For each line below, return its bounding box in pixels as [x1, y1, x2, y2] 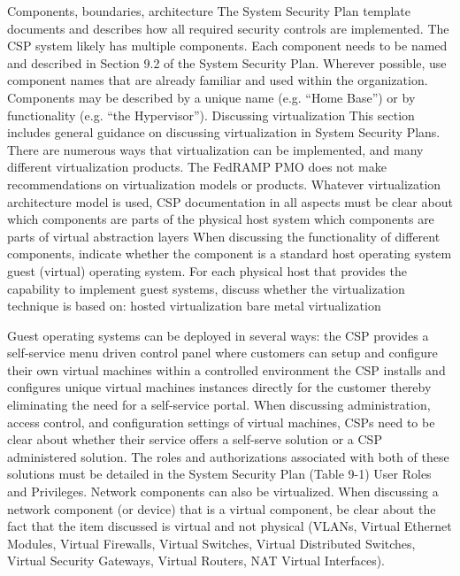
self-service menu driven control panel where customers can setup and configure [7, 343, 438, 362]
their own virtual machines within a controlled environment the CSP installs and [7, 360, 446, 379]
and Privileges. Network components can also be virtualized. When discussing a [7, 482, 439, 501]
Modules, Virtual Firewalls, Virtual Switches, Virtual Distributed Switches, [7, 534, 416, 552]
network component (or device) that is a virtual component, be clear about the [7, 499, 436, 518]
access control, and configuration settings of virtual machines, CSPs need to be [7, 412, 435, 431]
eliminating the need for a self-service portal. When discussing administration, [7, 396, 431, 414]
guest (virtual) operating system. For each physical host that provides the [7, 261, 407, 280]
